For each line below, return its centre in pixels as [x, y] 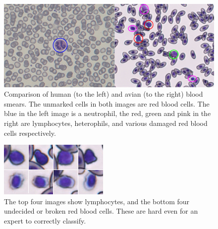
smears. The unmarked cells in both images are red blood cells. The [107, 103]
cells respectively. [30, 133]
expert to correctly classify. [45, 221]
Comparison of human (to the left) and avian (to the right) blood [104, 94]
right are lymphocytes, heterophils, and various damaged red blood [106, 123]
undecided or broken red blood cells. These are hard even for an [101, 211]
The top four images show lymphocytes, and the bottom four [97, 201]
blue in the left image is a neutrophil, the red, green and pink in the [108, 113]
